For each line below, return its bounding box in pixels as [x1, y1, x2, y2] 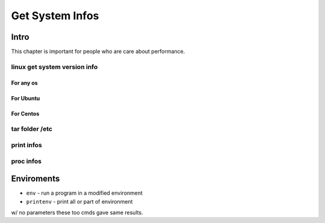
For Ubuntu [11, 94, 40, 102]
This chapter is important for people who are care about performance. [11, 48, 185, 55]
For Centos [11, 110, 40, 117]
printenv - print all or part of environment [26, 198, 133, 205]
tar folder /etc [11, 125, 52, 133]
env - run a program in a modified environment [26, 189, 143, 197]
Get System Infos [11, 9, 99, 22]
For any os [11, 79, 39, 87]
